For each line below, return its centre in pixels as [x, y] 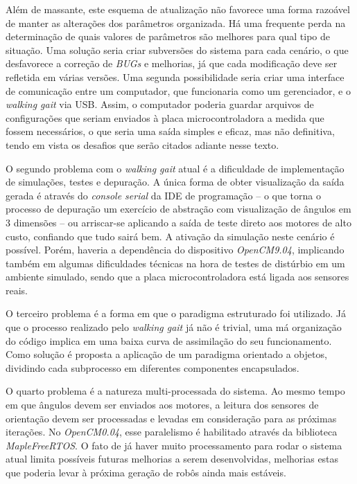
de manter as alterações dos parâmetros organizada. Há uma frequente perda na [176, 23]
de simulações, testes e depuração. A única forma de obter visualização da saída [175, 182]
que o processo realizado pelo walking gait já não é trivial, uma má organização [174, 327]
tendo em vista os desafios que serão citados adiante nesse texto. [142, 144]
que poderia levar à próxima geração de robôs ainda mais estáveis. [146, 472]
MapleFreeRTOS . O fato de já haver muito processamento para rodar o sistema [174, 445]
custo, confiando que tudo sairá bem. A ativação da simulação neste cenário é [170, 236]
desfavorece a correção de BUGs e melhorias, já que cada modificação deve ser [172, 63]
